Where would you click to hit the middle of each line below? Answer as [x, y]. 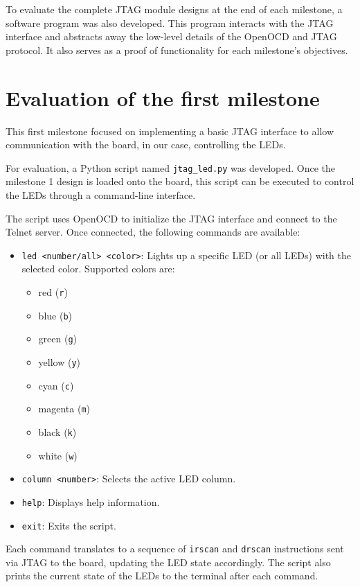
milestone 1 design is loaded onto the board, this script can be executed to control [180, 181]
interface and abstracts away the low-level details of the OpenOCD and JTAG [171, 36]
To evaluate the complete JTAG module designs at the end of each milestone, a [174, 9]
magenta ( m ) [64, 409]
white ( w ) [58, 455]
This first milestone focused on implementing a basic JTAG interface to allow [170, 131]
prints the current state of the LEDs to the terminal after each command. [162, 576]
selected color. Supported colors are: [98, 269]
